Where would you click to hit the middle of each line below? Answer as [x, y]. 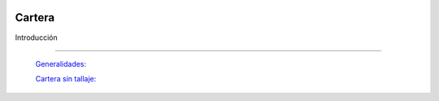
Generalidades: [61, 64]
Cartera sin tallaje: [66, 79]
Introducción [36, 37]
